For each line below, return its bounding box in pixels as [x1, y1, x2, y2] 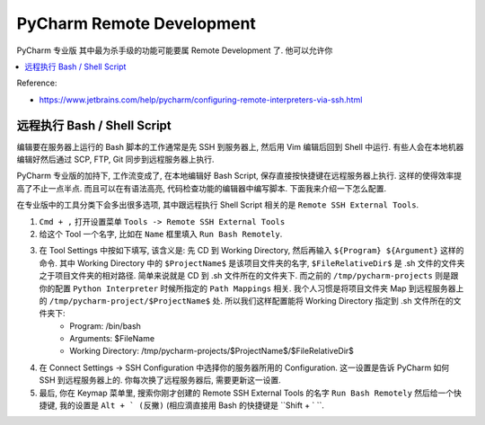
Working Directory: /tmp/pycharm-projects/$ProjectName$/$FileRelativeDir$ [69, 346, 355, 357]
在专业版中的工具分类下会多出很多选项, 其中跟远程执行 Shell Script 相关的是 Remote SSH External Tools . [16, 199, 419, 210]
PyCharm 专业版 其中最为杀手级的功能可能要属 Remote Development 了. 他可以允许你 [16, 45, 333, 56]
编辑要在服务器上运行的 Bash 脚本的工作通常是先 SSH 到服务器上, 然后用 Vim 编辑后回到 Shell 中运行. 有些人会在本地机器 [16, 141, 464, 152]
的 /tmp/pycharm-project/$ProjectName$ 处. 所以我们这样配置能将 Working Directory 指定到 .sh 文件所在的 [39, 295, 454, 305]
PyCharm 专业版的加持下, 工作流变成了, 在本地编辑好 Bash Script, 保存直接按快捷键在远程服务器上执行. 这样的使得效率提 [16, 171, 463, 182]
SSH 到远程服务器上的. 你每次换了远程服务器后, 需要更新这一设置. [39, 375, 282, 385]
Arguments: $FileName [69, 333, 155, 344]
